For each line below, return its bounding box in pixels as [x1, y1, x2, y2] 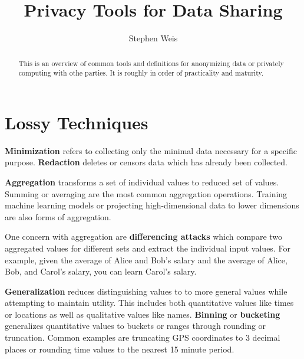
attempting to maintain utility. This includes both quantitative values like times [5, 296, 294, 309]
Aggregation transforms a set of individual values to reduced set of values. [5, 175, 279, 188]
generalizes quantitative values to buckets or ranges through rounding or [5, 319, 266, 332]
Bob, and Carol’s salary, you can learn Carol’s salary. [5, 265, 197, 278]
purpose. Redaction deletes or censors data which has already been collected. [5, 156, 288, 168]
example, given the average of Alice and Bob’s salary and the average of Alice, [5, 253, 288, 266]
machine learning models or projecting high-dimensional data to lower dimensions [5, 199, 299, 211]
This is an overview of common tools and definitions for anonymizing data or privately [18, 58, 284, 68]
